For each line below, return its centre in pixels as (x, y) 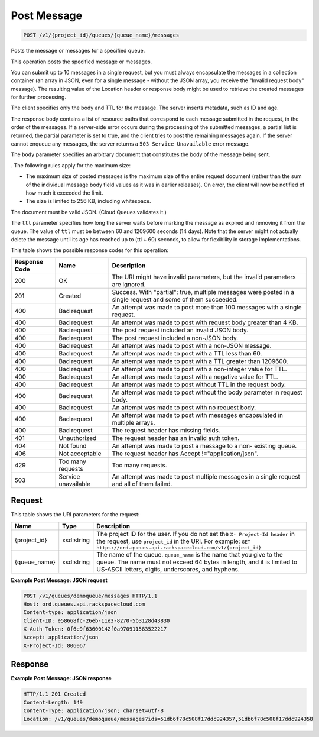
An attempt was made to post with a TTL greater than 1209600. (200, 361)
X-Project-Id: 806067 (55, 645)
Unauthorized (78, 438)
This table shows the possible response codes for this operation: (90, 250)
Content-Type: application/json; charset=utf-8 (93, 711)
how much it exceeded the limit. (64, 193)
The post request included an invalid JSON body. (180, 330)
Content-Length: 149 (53, 702)
